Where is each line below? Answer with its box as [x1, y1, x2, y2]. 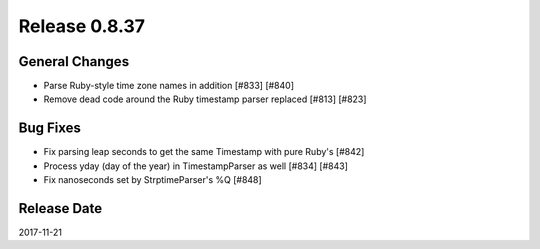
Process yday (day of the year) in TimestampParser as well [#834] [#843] [43, 160, 349, 172]
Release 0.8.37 [18, 15, 145, 37]
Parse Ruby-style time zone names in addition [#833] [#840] [43, 80, 295, 92]
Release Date [18, 200, 103, 217]
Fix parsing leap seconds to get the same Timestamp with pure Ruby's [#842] [43, 146, 365, 158]
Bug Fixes [18, 120, 82, 137]
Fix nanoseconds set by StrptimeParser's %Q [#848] [43, 174, 262, 186]
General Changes [18, 53, 130, 70]
